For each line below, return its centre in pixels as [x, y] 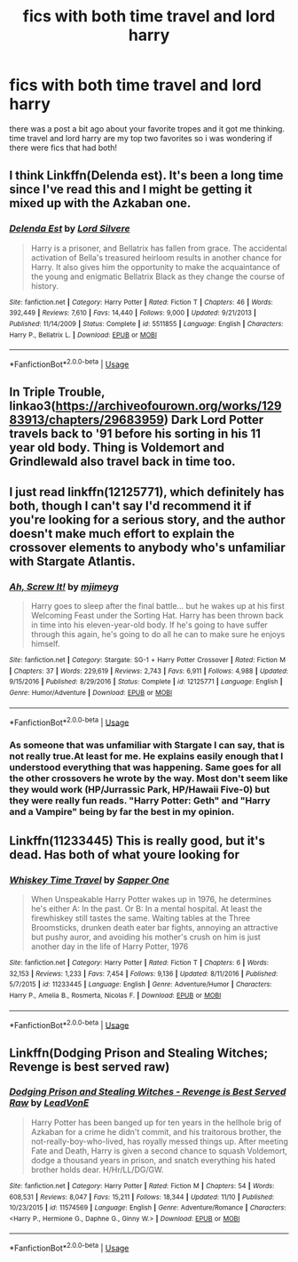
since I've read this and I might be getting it [131, 190]
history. [45, 285]
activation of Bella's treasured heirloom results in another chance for [156, 257]
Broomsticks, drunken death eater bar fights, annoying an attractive [154, 927]
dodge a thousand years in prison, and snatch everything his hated [153, 1160]
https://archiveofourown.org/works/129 [169, 406]
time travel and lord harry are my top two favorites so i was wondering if [141, 138]
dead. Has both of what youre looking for [124, 855]
